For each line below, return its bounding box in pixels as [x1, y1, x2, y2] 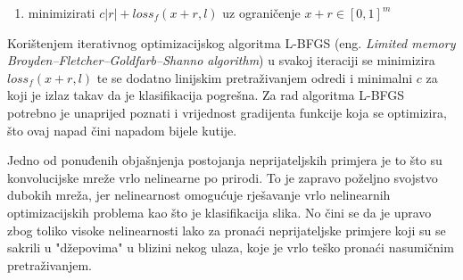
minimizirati [28, 4, 95, 21]
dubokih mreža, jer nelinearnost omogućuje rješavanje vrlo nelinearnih [7, 185, 391, 204]
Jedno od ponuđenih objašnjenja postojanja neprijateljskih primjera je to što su [7, 151, 442, 169]
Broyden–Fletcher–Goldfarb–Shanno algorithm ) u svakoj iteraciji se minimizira [7, 51, 435, 70]
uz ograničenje [222, 4, 301, 21]
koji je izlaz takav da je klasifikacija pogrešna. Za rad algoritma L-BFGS [7, 86, 405, 104]
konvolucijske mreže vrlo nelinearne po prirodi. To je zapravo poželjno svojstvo [7, 168, 438, 186]
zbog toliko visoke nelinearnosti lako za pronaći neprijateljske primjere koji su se [7, 220, 446, 239]
